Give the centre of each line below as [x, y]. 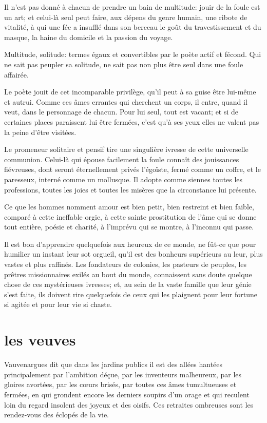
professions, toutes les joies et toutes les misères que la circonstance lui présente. [130, 189]
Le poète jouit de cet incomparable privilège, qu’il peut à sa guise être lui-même [130, 92]
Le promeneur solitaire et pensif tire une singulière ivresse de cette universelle [126, 149]
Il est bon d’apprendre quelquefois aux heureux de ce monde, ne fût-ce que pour [130, 244]
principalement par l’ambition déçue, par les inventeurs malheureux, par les [123, 374]
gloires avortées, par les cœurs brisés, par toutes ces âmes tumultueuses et [120, 384]
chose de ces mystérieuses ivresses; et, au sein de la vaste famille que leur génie [128, 284]
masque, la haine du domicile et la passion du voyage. [89, 37]
